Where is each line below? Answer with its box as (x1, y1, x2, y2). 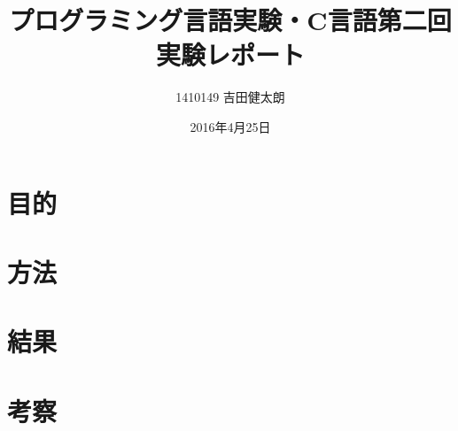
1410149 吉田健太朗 (175, 88, 285, 106)
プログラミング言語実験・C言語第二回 (9, 2, 452, 38)
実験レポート (155, 36, 305, 73)
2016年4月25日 (190, 117, 271, 135)
